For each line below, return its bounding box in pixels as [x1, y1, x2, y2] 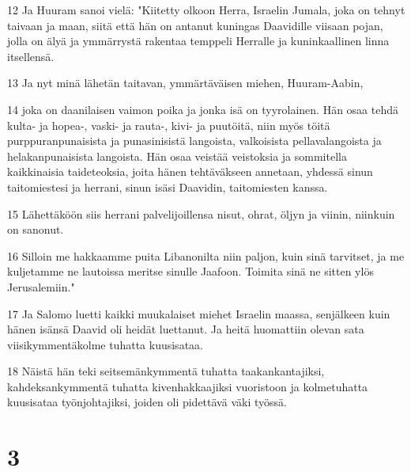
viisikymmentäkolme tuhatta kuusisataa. [7, 336, 203, 352]
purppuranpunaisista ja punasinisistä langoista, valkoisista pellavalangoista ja [7, 132, 382, 149]
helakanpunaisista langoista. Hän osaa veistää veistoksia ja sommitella [7, 147, 347, 164]
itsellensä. [7, 48, 55, 64]
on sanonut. [7, 221, 64, 238]
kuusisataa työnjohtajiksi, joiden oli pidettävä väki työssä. [7, 394, 287, 410]
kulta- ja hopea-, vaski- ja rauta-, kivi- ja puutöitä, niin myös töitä [7, 116, 330, 133]
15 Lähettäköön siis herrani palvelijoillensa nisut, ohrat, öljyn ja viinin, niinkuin [7, 205, 395, 222]
